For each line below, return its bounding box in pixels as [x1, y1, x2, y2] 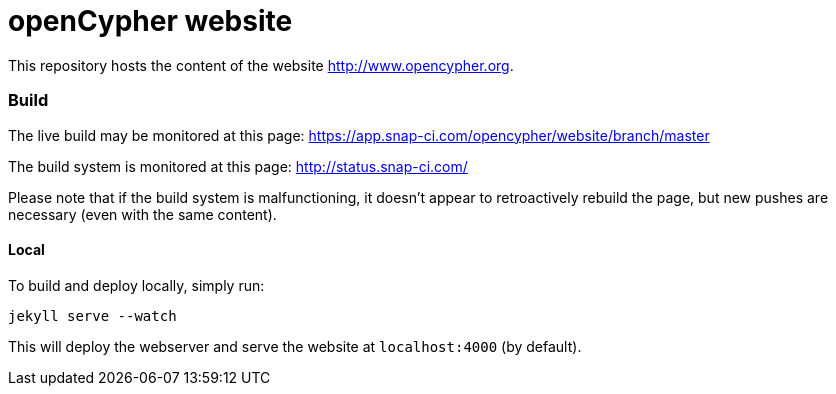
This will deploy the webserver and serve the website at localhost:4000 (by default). [8, 337, 582, 355]
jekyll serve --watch [8, 307, 177, 324]
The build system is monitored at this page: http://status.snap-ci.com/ [8, 157, 468, 175]
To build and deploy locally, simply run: [8, 276, 265, 294]
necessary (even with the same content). [8, 205, 277, 223]
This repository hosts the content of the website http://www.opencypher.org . [8, 56, 514, 74]
